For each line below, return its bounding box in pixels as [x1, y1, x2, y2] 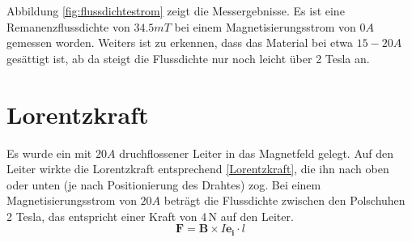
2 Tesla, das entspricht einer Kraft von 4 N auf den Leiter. [6, 207, 294, 224]
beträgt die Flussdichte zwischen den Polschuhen [164, 192, 406, 209]
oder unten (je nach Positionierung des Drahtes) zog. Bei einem [6, 176, 321, 193]
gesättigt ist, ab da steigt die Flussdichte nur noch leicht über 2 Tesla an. [6, 49, 370, 66]
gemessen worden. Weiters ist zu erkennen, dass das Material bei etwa [6, 34, 354, 51]
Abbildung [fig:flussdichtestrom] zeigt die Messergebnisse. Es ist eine [6, 2, 345, 19]
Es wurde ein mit [6, 144, 92, 161]
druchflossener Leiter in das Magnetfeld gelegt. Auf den [119, 144, 394, 161]
